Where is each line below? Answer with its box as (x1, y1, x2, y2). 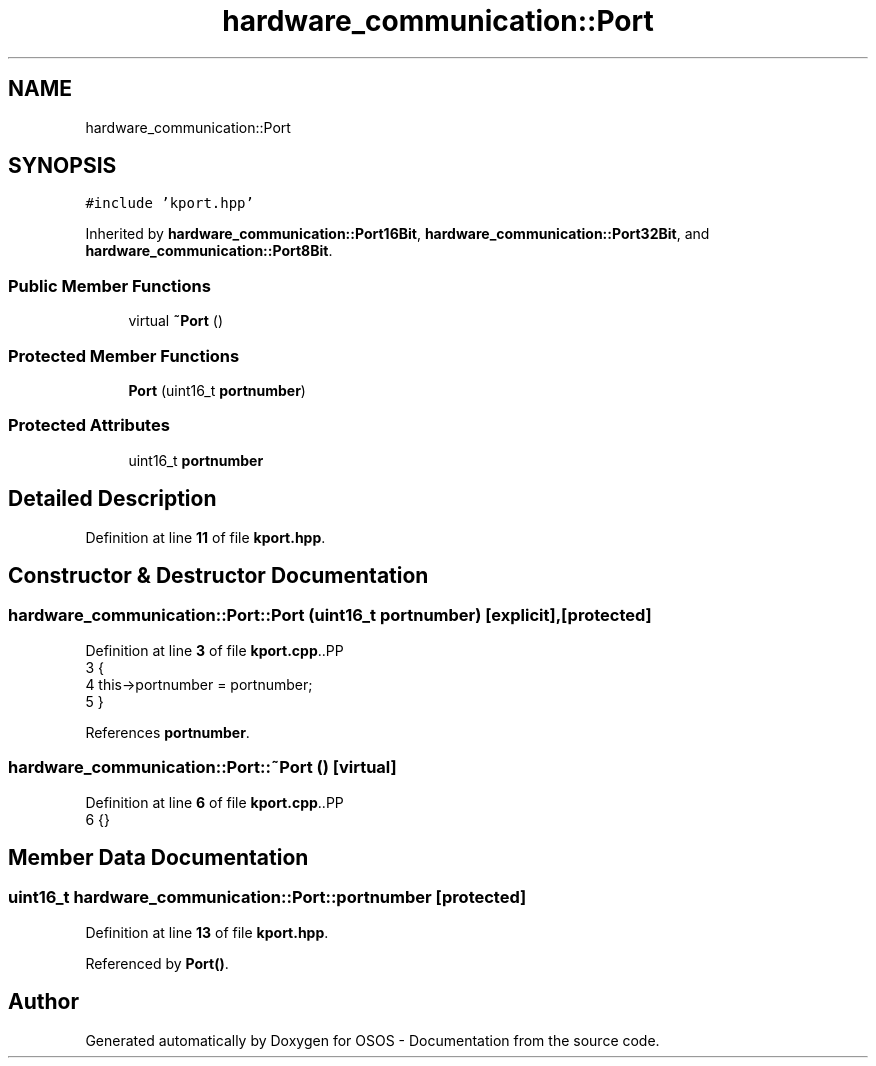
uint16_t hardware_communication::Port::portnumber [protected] (8, 887, 527, 908)
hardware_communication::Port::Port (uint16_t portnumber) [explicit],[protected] (8, 605, 652, 626)
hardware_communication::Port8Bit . (85, 242, 333, 260)
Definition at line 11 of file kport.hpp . (85, 528, 326, 546)
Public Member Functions (8, 275, 211, 296)
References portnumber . (85, 723, 250, 741)
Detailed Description (8, 486, 217, 512)
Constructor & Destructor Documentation (8, 562, 429, 588)
